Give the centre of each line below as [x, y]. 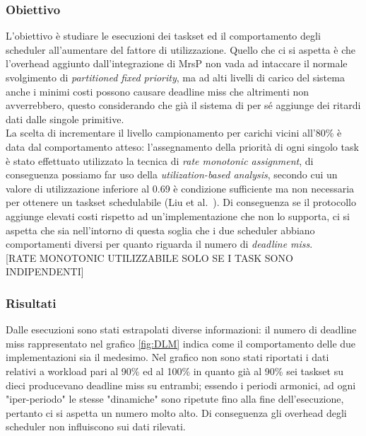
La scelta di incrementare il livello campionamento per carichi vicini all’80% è [174, 133]
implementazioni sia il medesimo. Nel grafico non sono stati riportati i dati [167, 357]
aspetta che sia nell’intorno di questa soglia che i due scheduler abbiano [160, 230]
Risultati [31, 303]
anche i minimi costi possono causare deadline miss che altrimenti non [158, 91]
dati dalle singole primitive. [65, 119]
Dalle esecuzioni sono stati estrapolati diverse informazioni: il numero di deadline [181, 329]
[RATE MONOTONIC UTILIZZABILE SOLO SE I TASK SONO [149, 257]
